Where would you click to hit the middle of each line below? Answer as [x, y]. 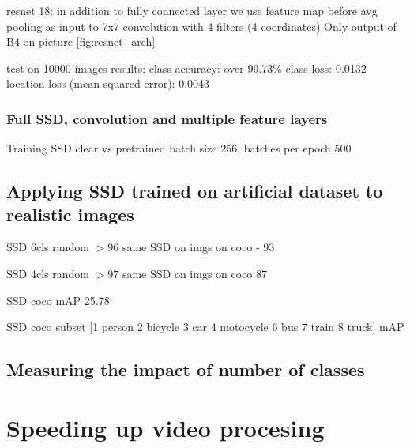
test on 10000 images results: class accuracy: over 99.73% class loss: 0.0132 [186, 68]
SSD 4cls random [48, 273]
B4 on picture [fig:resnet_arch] [81, 41]
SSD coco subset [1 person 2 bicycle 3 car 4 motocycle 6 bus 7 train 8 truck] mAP [205, 327]
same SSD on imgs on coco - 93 [198, 247]
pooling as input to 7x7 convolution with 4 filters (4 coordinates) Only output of [201, 26]
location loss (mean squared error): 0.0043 [108, 83]
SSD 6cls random [48, 247]
